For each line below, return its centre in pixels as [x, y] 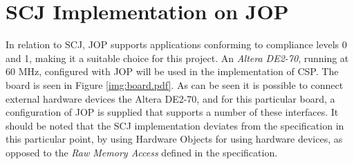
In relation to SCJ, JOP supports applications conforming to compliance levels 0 [176, 44]
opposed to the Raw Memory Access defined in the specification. [142, 152]
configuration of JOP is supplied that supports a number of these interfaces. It [172, 112]
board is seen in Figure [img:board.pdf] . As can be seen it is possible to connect [175, 84]
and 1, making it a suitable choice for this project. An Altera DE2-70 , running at [177, 58]
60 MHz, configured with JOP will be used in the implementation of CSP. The [172, 71]
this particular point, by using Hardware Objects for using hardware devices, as [174, 139]
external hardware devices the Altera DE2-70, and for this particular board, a [170, 98]
